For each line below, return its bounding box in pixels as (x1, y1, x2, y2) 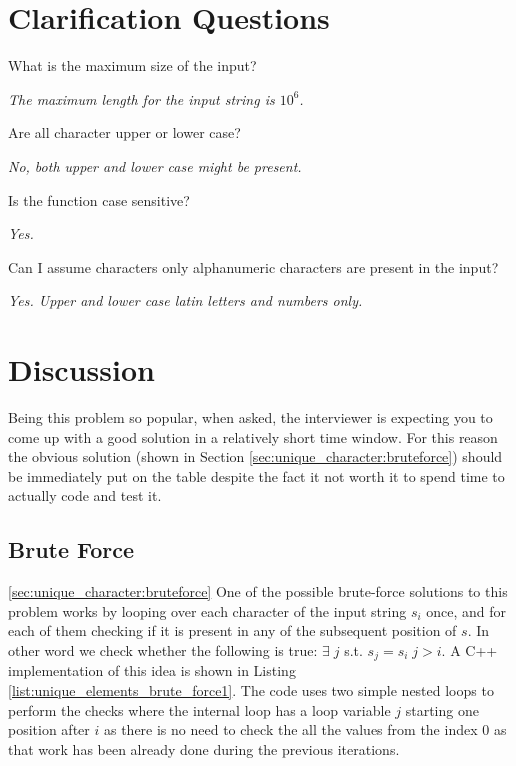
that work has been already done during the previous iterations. (8, 738, 400, 759)
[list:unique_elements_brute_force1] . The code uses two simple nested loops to (8, 680, 494, 700)
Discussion (8, 349, 155, 390)
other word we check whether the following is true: (8, 639, 318, 660)
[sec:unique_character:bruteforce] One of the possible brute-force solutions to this (8, 581, 508, 602)
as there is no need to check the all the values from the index (103, 719, 478, 740)
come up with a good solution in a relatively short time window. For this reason (8, 426, 498, 447)
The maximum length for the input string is (8, 88, 275, 109)
